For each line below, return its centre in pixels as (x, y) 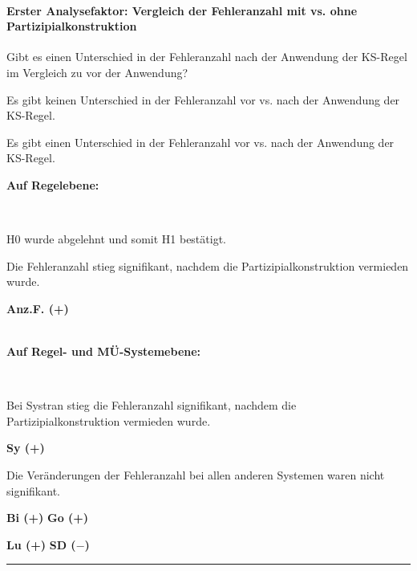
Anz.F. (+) (38, 308)
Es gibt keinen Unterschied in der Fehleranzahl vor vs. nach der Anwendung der (203, 99)
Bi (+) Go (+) (48, 518)
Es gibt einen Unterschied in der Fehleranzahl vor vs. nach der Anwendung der (200, 142)
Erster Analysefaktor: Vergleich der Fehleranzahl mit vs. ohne (182, 10)
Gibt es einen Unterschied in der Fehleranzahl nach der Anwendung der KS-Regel (207, 57)
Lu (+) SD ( (41, 544)
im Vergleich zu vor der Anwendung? (97, 72)
